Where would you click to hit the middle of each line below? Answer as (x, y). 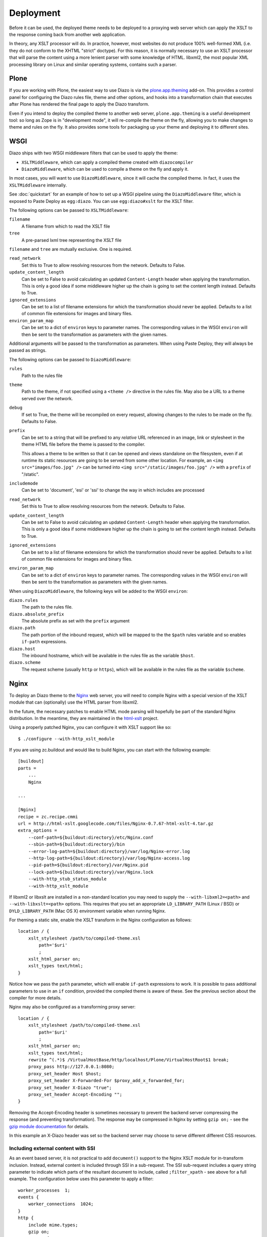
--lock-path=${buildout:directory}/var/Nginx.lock (91, 872)
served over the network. (47, 398)
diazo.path (22, 628)
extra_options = (38, 831)
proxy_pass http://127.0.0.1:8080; (71, 1067)
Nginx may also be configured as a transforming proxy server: (72, 1007)
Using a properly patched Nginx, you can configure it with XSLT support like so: (90, 727)
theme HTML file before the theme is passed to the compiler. (83, 444)
